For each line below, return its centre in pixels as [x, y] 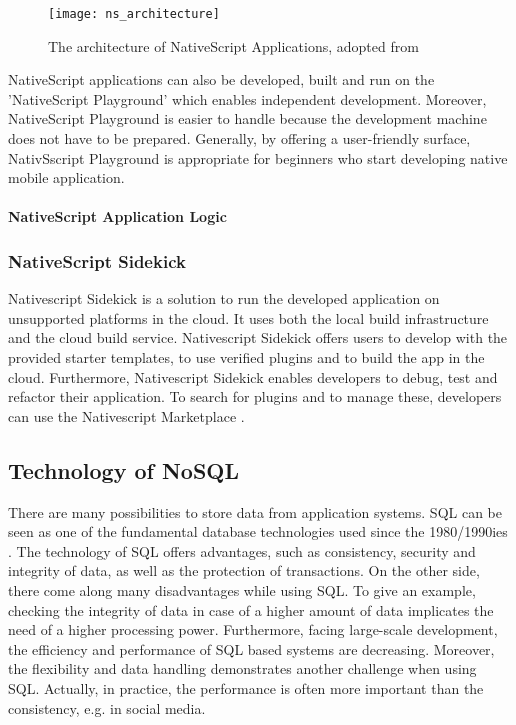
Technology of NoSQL [124, 469]
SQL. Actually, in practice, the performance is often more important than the [246, 687]
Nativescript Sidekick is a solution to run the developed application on [224, 298]
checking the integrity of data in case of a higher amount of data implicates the [251, 609]
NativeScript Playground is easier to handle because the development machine [247, 118]
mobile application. [66, 177]
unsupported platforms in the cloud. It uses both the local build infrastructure [248, 317]
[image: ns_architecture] [134, 14]
